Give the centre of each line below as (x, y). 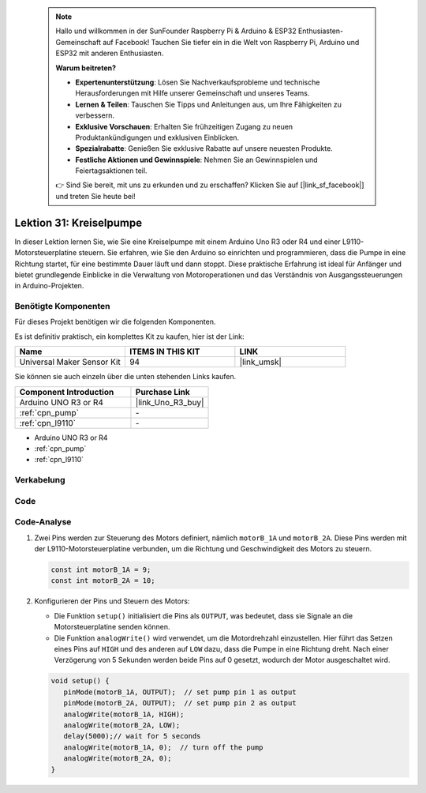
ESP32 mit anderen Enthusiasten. (110, 53)
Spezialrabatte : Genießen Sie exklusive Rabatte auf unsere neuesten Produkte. (204, 148)
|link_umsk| (260, 362)
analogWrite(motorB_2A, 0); (118, 759)
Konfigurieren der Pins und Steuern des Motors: (112, 601)
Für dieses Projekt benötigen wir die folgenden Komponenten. (115, 322)
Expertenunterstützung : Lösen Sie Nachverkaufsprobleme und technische (198, 82)
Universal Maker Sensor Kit (70, 362)
